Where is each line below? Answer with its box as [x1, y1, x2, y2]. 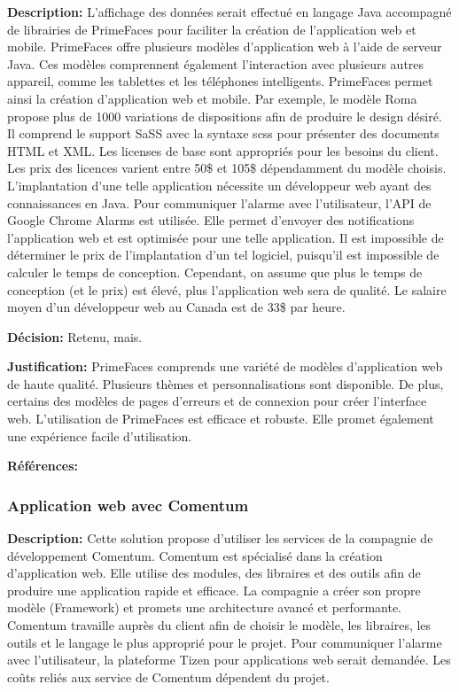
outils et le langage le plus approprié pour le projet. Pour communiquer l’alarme [7, 633, 442, 651]
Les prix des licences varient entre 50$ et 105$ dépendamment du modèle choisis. [7, 159, 447, 177]
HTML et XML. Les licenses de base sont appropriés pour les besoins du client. [7, 141, 439, 159]
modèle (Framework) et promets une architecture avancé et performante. [7, 598, 402, 617]
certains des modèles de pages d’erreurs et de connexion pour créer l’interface [7, 392, 427, 410]
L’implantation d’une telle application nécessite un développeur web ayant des [7, 175, 432, 194]
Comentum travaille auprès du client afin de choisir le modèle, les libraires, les [7, 616, 432, 634]
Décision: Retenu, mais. [7, 327, 143, 346]
